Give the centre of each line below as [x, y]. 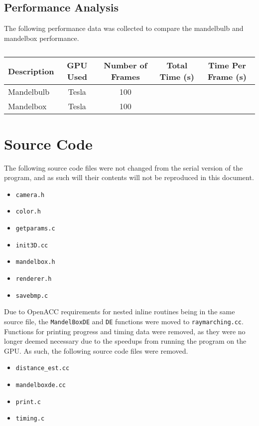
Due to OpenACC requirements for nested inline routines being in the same [120, 312]
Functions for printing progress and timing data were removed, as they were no [125, 331]
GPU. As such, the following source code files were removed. [96, 350]
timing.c [30, 419]
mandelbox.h [35, 262]
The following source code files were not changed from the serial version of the [124, 167]
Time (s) [177, 77]
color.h [28, 212]
